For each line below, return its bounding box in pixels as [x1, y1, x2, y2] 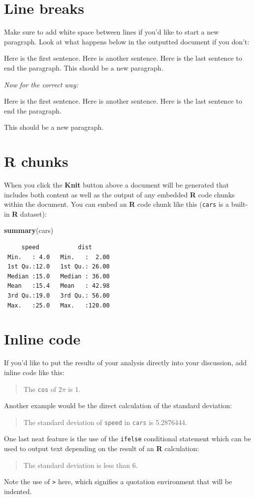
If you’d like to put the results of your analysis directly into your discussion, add [4, 357, 247, 368]
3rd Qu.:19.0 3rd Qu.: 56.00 [7, 292, 110, 299]
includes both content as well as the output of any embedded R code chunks [4, 189, 235, 199]
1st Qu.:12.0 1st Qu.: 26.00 [7, 263, 110, 270]
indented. [4, 486, 32, 496]
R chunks [4, 151, 68, 171]
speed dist [21, 244, 92, 251]
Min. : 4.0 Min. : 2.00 [7, 253, 110, 261]
